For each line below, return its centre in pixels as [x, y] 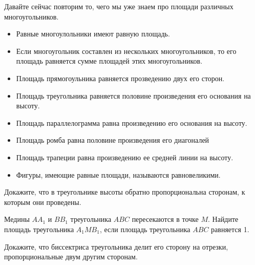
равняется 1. [230, 229]
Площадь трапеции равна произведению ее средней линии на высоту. [125, 157]
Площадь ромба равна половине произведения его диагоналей [113, 140]
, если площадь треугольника [145, 229]
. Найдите [223, 219]
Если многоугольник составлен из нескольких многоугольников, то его [126, 51]
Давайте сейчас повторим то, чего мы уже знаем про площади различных [119, 6]
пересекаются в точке [165, 219]
